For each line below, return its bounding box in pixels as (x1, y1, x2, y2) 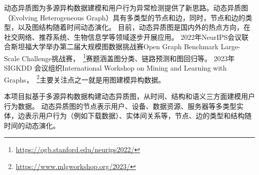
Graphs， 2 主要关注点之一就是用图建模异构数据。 (4, 73, 165, 85)
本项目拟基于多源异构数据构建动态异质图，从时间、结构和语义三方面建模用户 (4, 91, 255, 101)
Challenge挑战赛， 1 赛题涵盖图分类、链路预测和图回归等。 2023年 (21, 51, 235, 63)
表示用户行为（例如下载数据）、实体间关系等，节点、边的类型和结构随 (24, 110, 252, 121)
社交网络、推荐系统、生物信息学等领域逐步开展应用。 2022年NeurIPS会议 (4, 31, 242, 42)
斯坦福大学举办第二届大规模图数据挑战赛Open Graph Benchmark (10, 41, 219, 52)
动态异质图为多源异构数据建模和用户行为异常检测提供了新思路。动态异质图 (4, 2, 248, 12)
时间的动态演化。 (4, 120, 60, 130)
